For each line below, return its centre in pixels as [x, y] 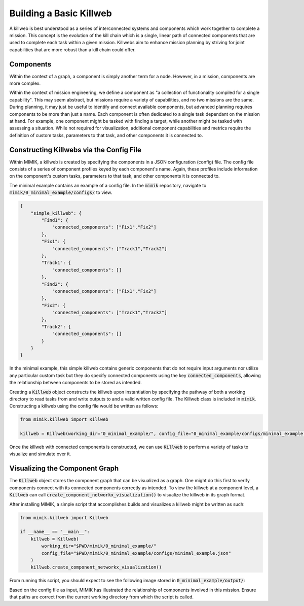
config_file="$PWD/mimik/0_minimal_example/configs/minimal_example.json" [136, 553]
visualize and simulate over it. [40, 454]
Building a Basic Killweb [61, 13]
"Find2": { [55, 284]
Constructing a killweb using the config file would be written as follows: [84, 406]
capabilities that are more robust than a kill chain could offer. [73, 49]
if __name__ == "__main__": [55, 532]
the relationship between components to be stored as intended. [75, 383]
